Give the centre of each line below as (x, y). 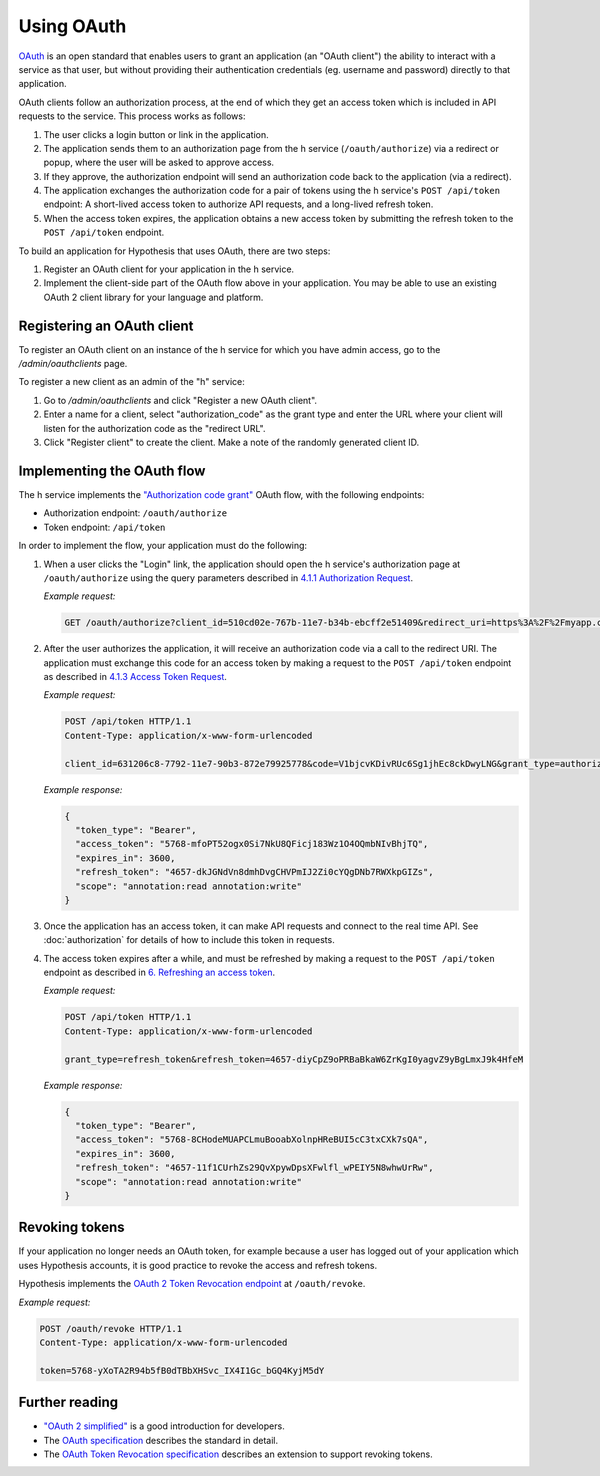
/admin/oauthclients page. (73, 364)
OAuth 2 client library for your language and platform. (153, 297)
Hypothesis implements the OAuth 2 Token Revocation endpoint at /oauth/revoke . (192, 1284)
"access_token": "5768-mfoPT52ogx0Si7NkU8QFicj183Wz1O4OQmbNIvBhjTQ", (252, 844)
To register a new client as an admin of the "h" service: (131, 382)
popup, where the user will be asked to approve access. (159, 162)
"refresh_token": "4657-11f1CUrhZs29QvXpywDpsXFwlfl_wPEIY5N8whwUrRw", (254, 1168)
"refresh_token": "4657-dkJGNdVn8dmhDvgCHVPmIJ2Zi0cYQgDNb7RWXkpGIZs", (254, 872)
